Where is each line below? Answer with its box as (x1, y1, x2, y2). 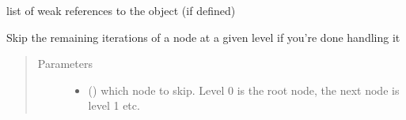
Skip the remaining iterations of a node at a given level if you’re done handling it (6, 28, 400, 45)
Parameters (37, 55, 93, 72)
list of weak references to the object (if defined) (6, 2, 236, 18)
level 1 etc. (88, 97, 140, 114)
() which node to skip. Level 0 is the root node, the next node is (88, 81, 400, 98)
